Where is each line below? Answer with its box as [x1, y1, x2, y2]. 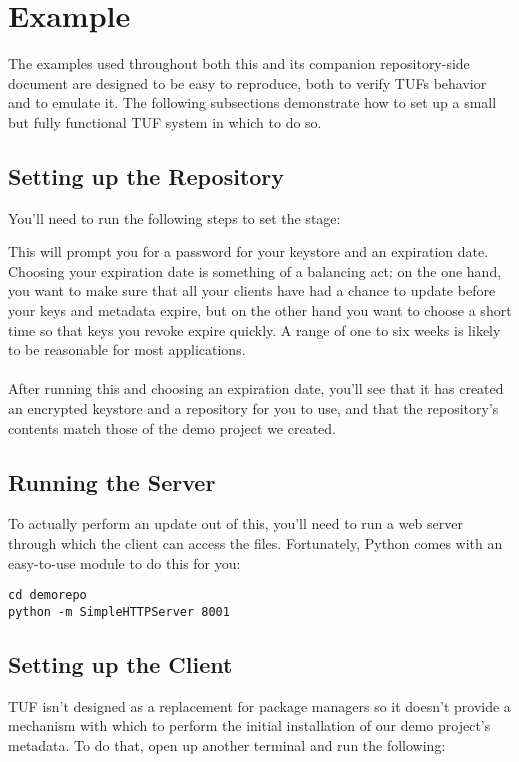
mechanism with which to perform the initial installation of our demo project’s [8, 715, 491, 736]
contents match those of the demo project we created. [8, 417, 337, 438]
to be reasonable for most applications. [8, 339, 246, 360]
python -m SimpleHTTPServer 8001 [8, 604, 230, 619]
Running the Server [8, 466, 216, 497]
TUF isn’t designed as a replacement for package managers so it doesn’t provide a [8, 695, 511, 716]
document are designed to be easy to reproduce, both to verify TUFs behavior [8, 72, 487, 93]
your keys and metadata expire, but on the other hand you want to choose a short [8, 300, 512, 321]
